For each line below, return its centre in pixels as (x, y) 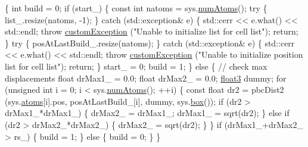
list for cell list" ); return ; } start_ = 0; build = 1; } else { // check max (136, 66)
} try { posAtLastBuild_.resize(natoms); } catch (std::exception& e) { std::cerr (150, 43)
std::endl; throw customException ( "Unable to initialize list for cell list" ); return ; (152, 31)
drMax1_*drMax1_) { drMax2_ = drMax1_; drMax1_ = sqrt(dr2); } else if (147, 113)
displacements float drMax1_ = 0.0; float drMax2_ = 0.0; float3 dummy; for (146, 78)
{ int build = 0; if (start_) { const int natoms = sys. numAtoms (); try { (136, 8)
